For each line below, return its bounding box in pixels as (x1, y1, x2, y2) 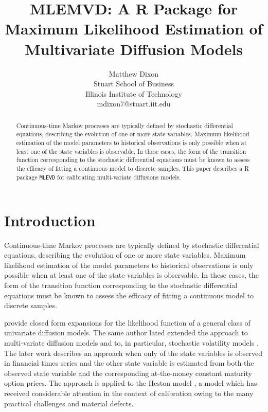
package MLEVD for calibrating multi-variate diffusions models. (16, 172, 181, 181)
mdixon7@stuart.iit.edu (97, 98, 171, 109)
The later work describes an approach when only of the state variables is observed (4, 347, 262, 358)
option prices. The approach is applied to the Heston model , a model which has (4, 378, 257, 388)
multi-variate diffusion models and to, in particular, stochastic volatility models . (4, 337, 259, 348)
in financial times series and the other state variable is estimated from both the (4, 357, 254, 368)
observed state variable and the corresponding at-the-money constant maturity (4, 367, 252, 378)
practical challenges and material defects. (4, 398, 134, 408)
